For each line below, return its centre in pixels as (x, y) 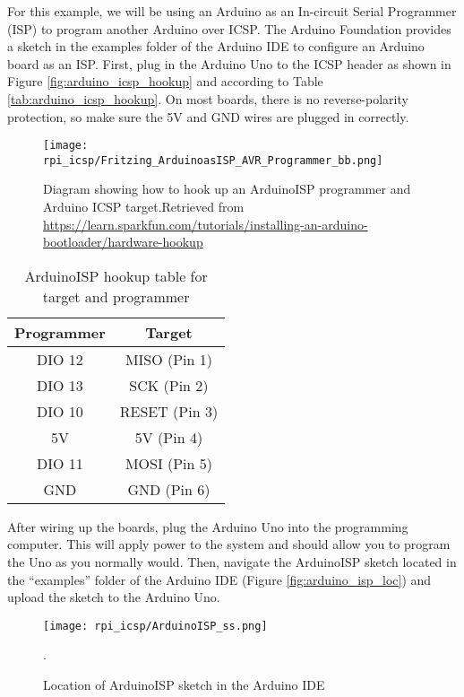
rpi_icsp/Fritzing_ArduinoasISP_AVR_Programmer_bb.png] (213, 160)
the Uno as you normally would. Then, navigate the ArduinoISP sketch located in (232, 562)
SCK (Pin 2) (169, 385)
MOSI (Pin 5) (169, 463)
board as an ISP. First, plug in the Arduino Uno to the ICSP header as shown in (229, 63)
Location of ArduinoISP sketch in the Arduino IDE (184, 685)
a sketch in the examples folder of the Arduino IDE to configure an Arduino (216, 46)
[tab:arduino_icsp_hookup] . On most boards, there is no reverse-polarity (208, 98)
